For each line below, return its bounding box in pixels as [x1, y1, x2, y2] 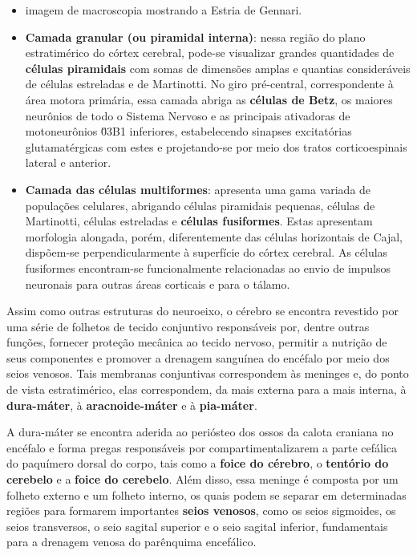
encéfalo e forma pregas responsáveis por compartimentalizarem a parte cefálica [6, 439, 398, 456]
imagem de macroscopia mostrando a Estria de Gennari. [25, 2, 302, 18]
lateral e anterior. [25, 154, 111, 171]
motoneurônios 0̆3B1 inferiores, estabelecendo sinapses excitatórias [25, 123, 352, 140]
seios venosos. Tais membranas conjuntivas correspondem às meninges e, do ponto [6, 365, 409, 382]
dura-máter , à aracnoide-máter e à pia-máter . [6, 396, 257, 413]
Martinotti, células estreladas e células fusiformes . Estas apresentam [25, 213, 373, 229]
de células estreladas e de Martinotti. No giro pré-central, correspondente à [25, 75, 394, 92]
